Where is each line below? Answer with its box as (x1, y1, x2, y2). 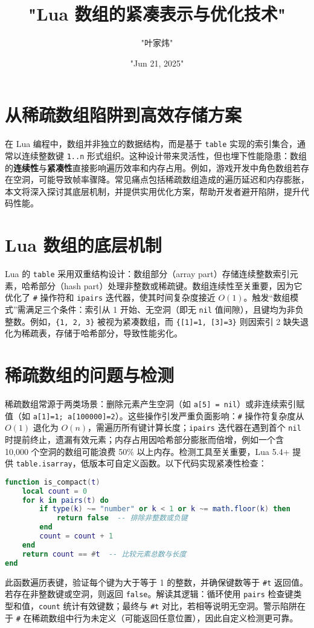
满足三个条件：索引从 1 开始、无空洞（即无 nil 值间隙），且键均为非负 (25, 303, 304, 315)
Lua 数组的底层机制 (5, 232, 162, 257)
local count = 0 (22, 486, 88, 496)
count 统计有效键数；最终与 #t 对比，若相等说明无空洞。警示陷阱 (39, 599, 298, 612)
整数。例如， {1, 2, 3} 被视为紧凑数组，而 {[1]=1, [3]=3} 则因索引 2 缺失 (5, 315, 300, 327)
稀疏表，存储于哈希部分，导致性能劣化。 (21, 327, 182, 339)
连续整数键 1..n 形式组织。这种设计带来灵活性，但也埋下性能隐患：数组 (21, 149, 307, 162)
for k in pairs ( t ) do (22, 496, 109, 505)
